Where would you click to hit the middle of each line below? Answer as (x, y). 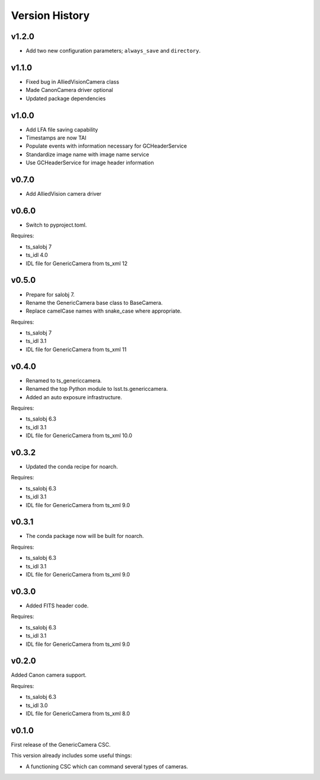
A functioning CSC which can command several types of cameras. (107, 766)
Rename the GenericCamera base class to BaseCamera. (94, 303)
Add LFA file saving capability (62, 129)
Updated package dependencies (66, 98)
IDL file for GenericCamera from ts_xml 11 (76, 349)
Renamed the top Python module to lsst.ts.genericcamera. (97, 389)
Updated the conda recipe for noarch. (72, 467)
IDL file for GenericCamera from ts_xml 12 (77, 263)
